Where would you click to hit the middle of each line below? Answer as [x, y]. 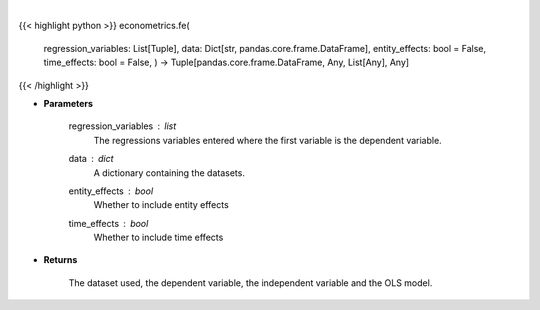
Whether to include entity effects [161, 205]
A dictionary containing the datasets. [169, 172]
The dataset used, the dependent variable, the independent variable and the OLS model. [250, 282]
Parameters [68, 103]
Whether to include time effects [158, 237]
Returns [60, 260]
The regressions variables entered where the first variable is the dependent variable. [267, 140]
